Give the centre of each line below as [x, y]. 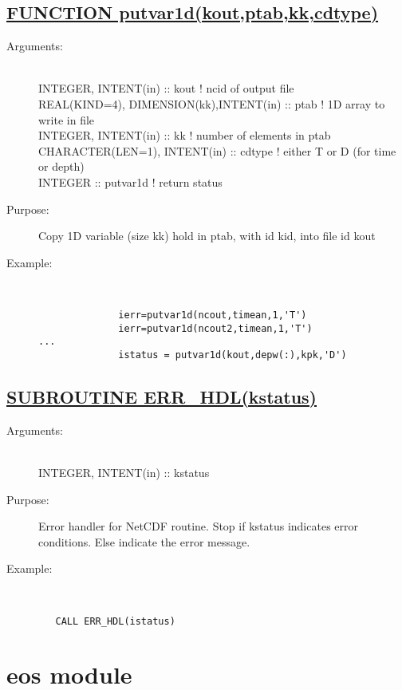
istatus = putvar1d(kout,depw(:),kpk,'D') [233, 355]
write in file [67, 119]
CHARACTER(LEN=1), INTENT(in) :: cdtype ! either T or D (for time [217, 150]
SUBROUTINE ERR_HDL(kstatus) [162, 396]
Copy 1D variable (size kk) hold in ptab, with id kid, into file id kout [207, 236]
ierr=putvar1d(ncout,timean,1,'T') [213, 315]
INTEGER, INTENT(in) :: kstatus [124, 472]
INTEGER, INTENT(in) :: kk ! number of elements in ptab [185, 135]
